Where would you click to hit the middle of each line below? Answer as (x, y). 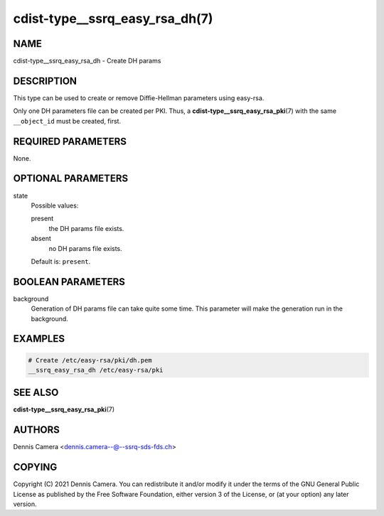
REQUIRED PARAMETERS (70, 141)
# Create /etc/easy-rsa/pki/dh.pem (90, 360)
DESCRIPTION (45, 81)
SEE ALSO (36, 393)
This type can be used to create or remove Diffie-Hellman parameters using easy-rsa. (139, 98)
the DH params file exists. (86, 228)
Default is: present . (61, 261)
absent (41, 239)
